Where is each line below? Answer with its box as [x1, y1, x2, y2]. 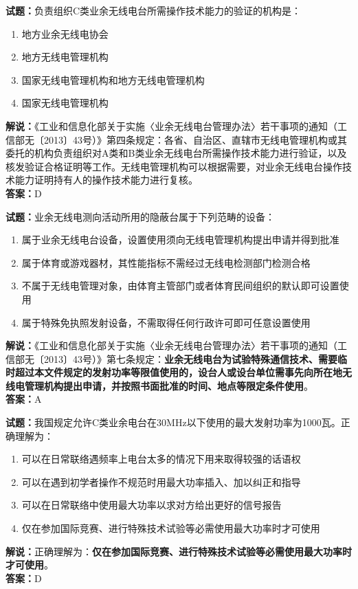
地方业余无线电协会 [21, 26, 109, 41]
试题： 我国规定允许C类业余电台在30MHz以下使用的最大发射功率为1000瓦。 [5, 415, 341, 430]
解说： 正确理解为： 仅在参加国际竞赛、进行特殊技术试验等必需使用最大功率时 [5, 544, 352, 558]
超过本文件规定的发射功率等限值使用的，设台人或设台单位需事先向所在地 [14, 365, 342, 379]
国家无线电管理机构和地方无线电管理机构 [21, 72, 205, 87]
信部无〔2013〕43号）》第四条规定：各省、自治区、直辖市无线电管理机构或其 [5, 132, 347, 146]
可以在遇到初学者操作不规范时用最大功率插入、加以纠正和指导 [21, 474, 301, 489]
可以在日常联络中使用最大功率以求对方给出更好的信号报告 [21, 498, 282, 512]
